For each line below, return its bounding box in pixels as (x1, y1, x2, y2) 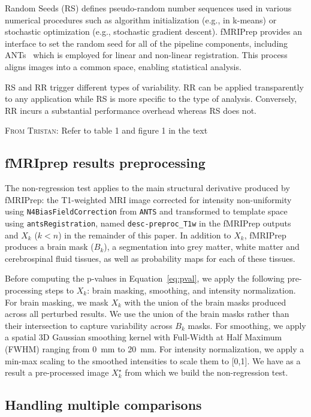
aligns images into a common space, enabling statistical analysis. (5, 60, 241, 72)
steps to (45, 284, 74, 297)
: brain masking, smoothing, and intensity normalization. (87, 284, 296, 297)
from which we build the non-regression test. (125, 366, 288, 379)
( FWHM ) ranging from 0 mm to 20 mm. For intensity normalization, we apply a (5, 342, 304, 355)
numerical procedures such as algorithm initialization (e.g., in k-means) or (5, 13, 277, 26)
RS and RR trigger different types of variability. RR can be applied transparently (5, 80, 304, 93)
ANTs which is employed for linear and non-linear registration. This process (5, 49, 288, 61)
